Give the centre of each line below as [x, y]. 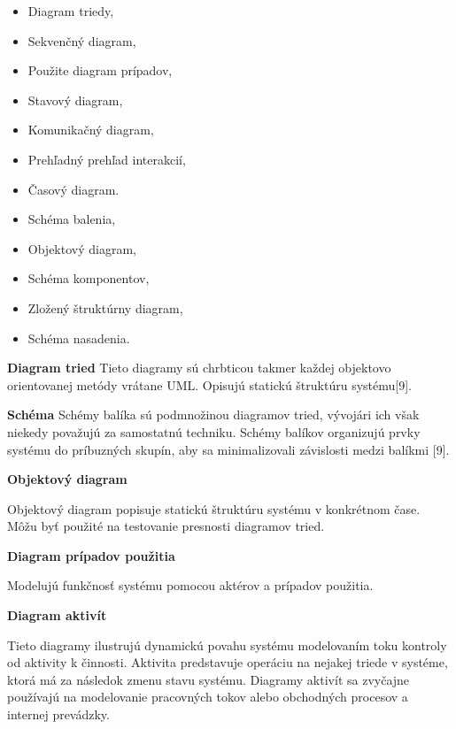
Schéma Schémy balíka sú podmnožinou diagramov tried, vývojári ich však [213, 414]
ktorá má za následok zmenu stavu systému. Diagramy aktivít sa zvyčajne [209, 679]
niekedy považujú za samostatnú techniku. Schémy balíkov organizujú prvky [214, 431]
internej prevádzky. [58, 714]
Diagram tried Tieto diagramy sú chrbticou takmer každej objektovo [199, 368]
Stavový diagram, [75, 100]
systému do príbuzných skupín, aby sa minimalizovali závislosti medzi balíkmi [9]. [228, 449]
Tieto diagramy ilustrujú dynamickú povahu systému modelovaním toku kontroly [227, 645]
